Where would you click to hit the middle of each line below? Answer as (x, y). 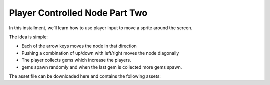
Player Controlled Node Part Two (78, 13)
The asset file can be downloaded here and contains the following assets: (85, 76)
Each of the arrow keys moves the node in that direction (79, 46)
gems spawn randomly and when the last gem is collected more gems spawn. (102, 67)
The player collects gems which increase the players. (77, 60)
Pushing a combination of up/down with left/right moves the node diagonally (100, 53)
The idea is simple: (29, 37)
